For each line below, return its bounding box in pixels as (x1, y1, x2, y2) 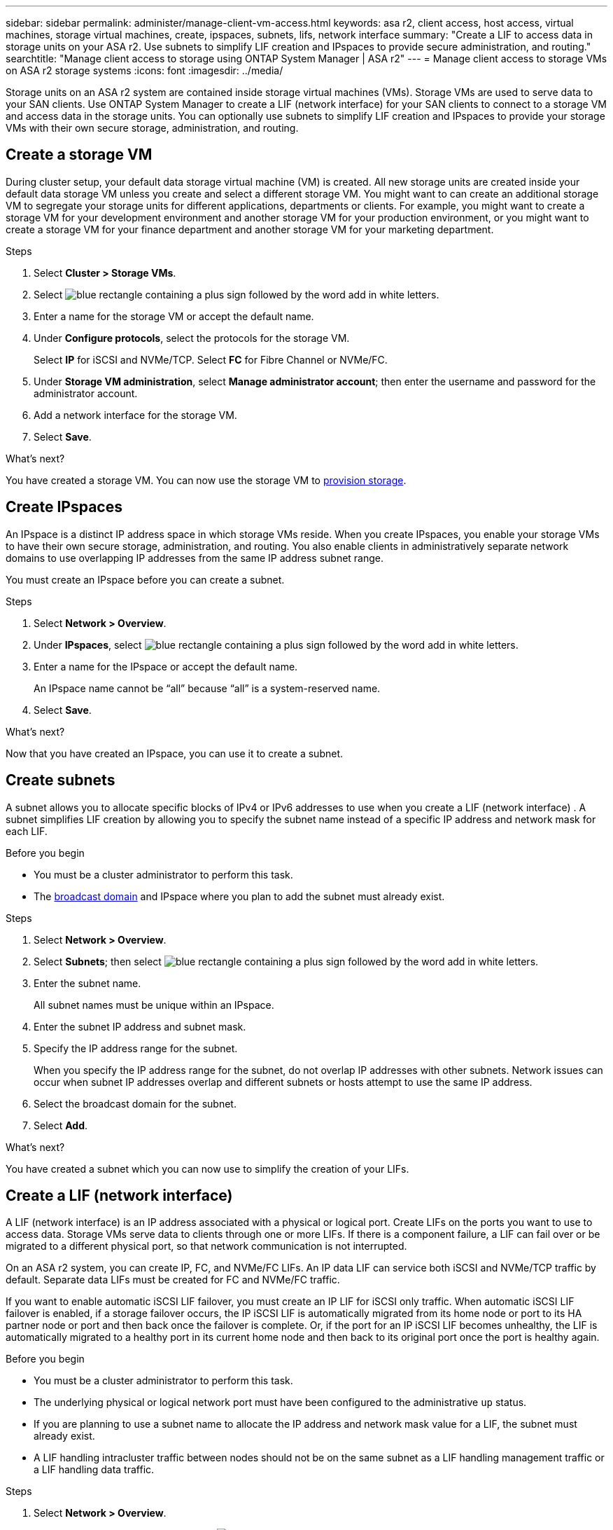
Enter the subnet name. (34, 977, 141, 989)
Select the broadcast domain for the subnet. (34, 1097, 237, 1110)
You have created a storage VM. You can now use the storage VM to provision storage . (6, 474, 407, 486)
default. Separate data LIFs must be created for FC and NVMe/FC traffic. (6, 1274, 340, 1286)
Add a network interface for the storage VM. (34, 408, 237, 421)
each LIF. (6, 825, 48, 837)
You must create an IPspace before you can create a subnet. (6, 573, 285, 586)
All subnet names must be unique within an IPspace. (34, 998, 274, 1011)
